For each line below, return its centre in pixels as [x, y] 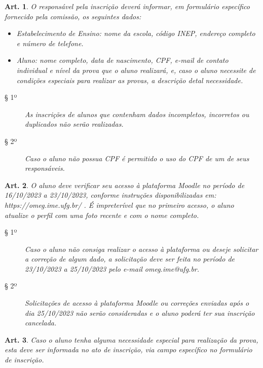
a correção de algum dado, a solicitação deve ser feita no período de [130, 259]
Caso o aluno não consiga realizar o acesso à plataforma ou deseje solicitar [142, 249]
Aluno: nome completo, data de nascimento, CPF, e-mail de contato [122, 60]
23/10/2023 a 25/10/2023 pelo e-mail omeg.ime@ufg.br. [112, 268]
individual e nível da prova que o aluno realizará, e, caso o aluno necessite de [136, 70]
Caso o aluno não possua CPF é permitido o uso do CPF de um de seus [137, 158]
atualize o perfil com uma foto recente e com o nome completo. [102, 215]
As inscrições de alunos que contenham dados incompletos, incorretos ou [137, 114]
